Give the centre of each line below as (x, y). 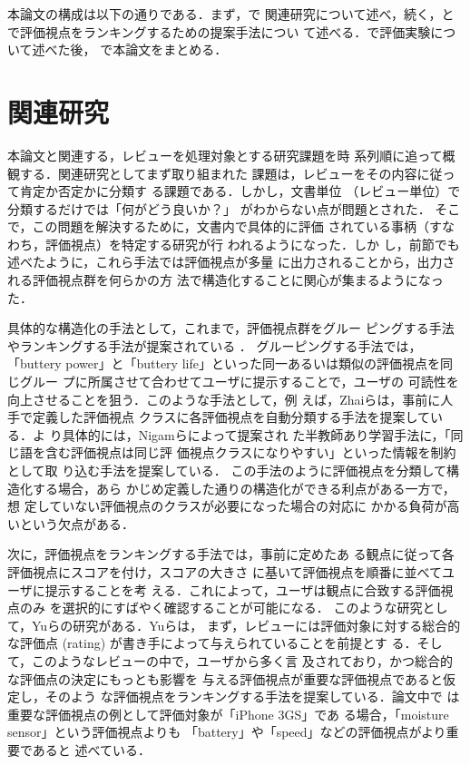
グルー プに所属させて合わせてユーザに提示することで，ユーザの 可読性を (239, 382)
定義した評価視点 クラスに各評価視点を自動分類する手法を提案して (231, 417)
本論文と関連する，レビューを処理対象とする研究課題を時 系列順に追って (225, 155)
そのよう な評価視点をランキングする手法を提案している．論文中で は (252, 696)
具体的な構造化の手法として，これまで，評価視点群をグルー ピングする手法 (231, 328)
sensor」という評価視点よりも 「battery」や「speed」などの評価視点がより (227, 732)
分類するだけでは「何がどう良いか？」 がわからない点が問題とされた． (219, 208)
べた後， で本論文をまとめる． (136, 49)
